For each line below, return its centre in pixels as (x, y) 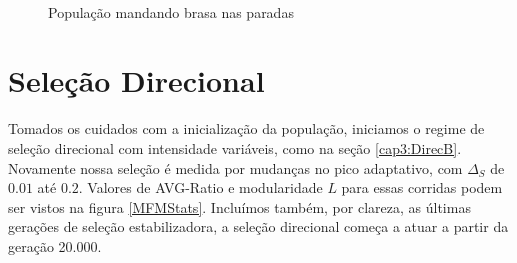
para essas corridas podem (422, 187)
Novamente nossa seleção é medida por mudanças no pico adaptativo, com (235, 167)
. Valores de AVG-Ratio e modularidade (200, 187)
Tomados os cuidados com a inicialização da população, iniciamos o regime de (246, 128)
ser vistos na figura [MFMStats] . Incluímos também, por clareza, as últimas (239, 206)
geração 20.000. (55, 245)
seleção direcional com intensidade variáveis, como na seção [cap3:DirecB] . (235, 147)
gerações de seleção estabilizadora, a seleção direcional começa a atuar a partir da (258, 226)
